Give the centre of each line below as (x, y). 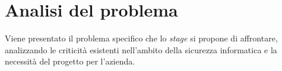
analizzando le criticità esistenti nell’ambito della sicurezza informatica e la (141, 49)
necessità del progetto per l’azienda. (70, 61)
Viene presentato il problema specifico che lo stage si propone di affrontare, (141, 38)
